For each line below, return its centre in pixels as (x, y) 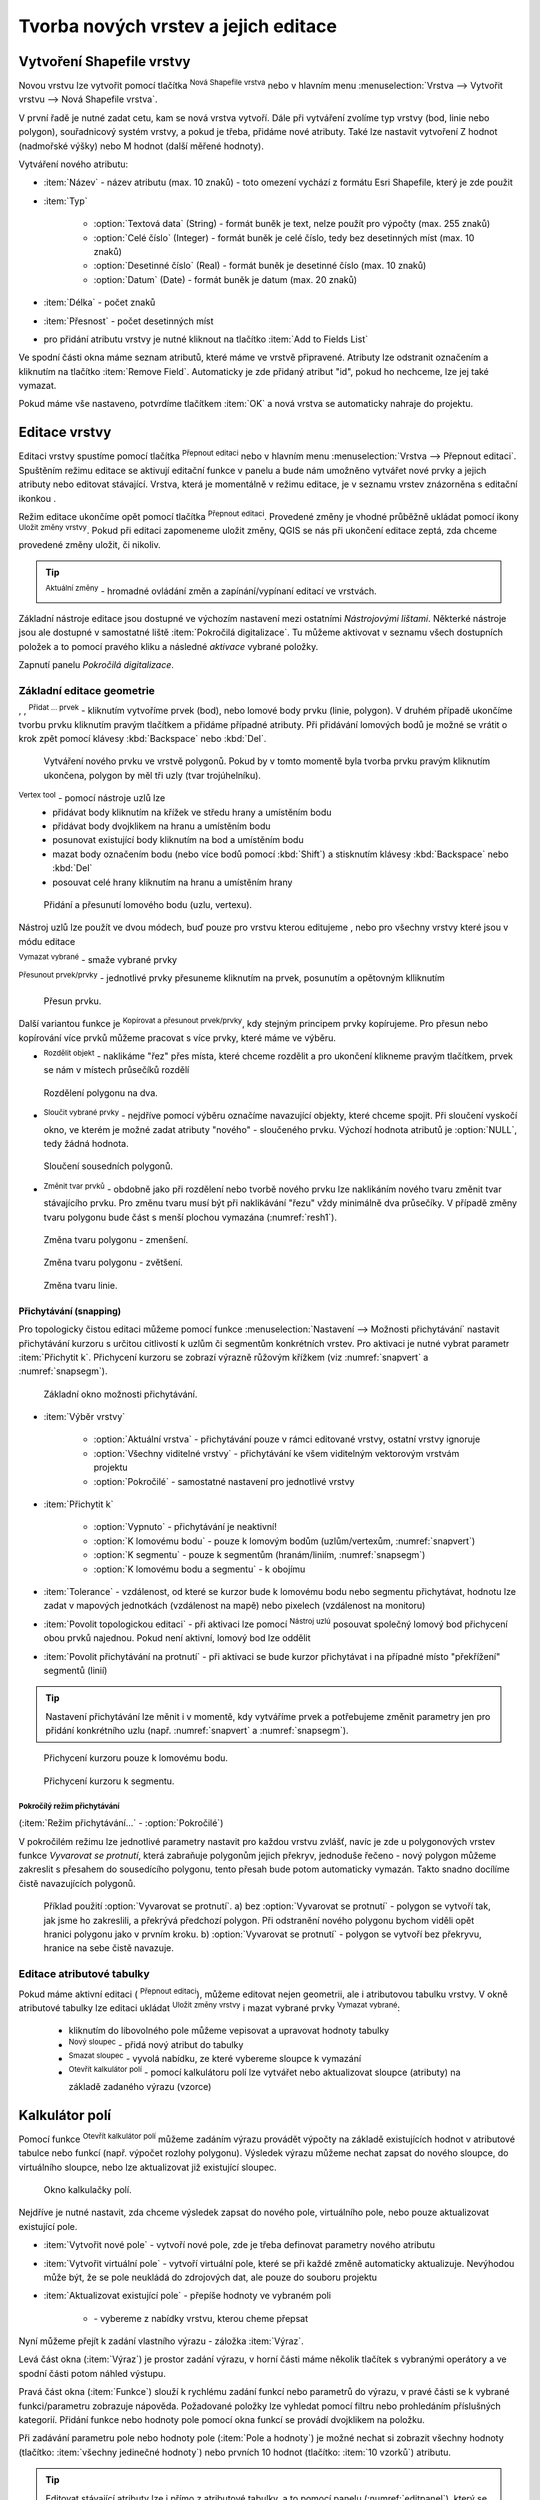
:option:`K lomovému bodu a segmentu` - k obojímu (199, 1569)
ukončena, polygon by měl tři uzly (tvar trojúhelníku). (152, 775)
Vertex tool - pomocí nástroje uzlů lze (92, 797)
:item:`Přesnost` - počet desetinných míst (128, 321)
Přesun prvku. (72, 1001)
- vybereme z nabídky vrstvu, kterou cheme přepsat (201, 2318)
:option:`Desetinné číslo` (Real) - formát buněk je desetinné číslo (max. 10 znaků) (260, 266)
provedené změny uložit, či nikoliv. (89, 544)
